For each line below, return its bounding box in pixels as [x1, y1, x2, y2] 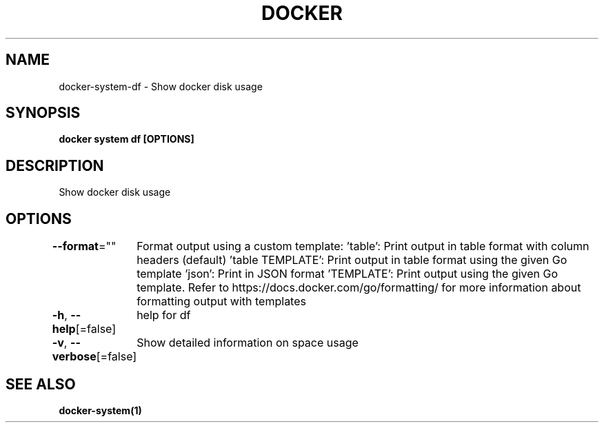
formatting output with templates [137, 294, 306, 309]
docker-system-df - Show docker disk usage [59, 80, 263, 92]
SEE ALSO [6, 375, 76, 393]
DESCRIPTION [6, 156, 104, 174]
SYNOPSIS [6, 104, 81, 122]
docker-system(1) [59, 404, 142, 416]
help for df [137, 308, 191, 323]
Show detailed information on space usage [137, 336, 359, 350]
